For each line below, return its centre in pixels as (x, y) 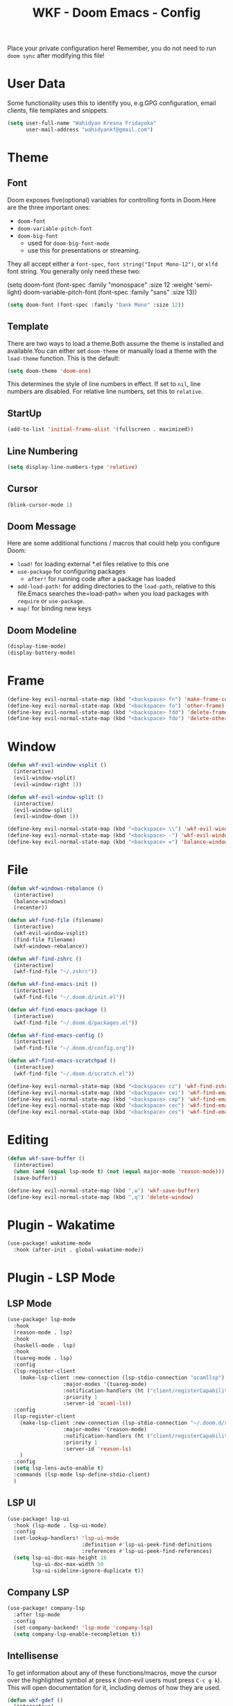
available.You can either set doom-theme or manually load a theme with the (112, 351)
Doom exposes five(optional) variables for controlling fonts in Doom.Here (112, 200)
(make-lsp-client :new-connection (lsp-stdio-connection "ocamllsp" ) (122, 1378)
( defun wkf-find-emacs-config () (55, 1035)
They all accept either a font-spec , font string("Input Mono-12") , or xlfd (113, 264)
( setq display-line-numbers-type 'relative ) (72, 467)
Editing (28, 1140)
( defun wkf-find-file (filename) (55, 920)
